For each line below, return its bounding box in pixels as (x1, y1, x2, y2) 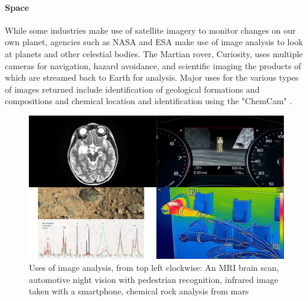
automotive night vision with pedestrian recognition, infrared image (29, 273, 279, 285)
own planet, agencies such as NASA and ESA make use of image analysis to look (5, 36, 303, 48)
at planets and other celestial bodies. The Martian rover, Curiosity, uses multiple (5, 47, 303, 60)
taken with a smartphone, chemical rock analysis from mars (29, 285, 249, 297)
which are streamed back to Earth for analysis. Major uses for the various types (5, 71, 299, 84)
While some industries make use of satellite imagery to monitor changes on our (5, 23, 296, 36)
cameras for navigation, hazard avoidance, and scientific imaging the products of (5, 59, 301, 72)
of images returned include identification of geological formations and (5, 82, 260, 95)
